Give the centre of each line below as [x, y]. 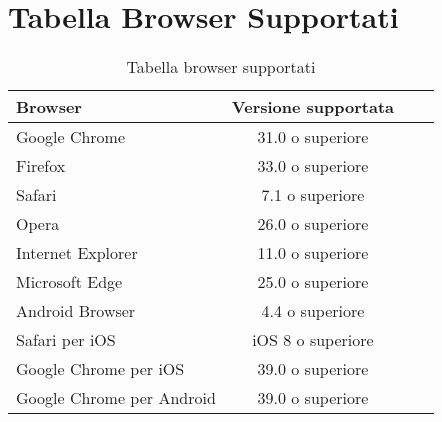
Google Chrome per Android [116, 398]
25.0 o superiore [313, 282]
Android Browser [76, 311]
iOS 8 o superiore [313, 340]
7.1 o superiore [313, 195]
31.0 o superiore [313, 137]
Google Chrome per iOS [100, 369]
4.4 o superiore [313, 311]
